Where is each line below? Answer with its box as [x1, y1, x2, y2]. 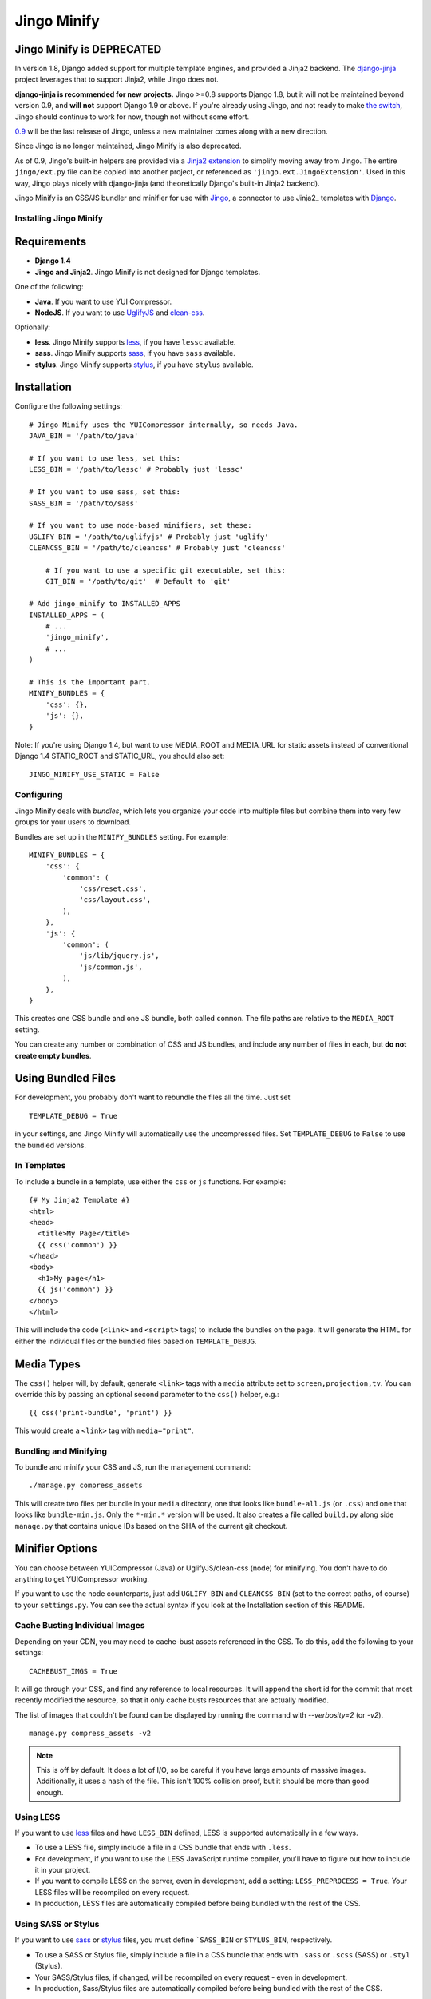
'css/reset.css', [79, 884, 148, 893]
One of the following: [14, 282, 84, 292]
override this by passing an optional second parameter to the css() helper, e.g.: [14, 1390, 279, 1399]
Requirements [14, 235, 87, 249]
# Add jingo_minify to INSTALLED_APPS [29, 600, 181, 608]
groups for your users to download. [14, 817, 132, 827]
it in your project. [34, 1865, 91, 1875]
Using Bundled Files [14, 1071, 116, 1085]
